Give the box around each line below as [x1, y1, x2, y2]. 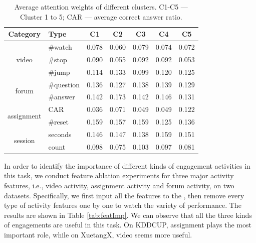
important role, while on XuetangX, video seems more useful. [4, 229, 192, 240]
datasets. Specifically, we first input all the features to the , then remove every [4, 190, 244, 200]
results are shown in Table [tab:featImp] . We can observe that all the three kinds [4, 209, 252, 220]
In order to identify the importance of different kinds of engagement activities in [4, 160, 250, 171]
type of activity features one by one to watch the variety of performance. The [4, 200, 241, 210]
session [14, 135, 35, 146]
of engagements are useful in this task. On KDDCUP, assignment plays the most [4, 219, 251, 230]
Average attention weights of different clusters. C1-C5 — [14, 2, 188, 12]
